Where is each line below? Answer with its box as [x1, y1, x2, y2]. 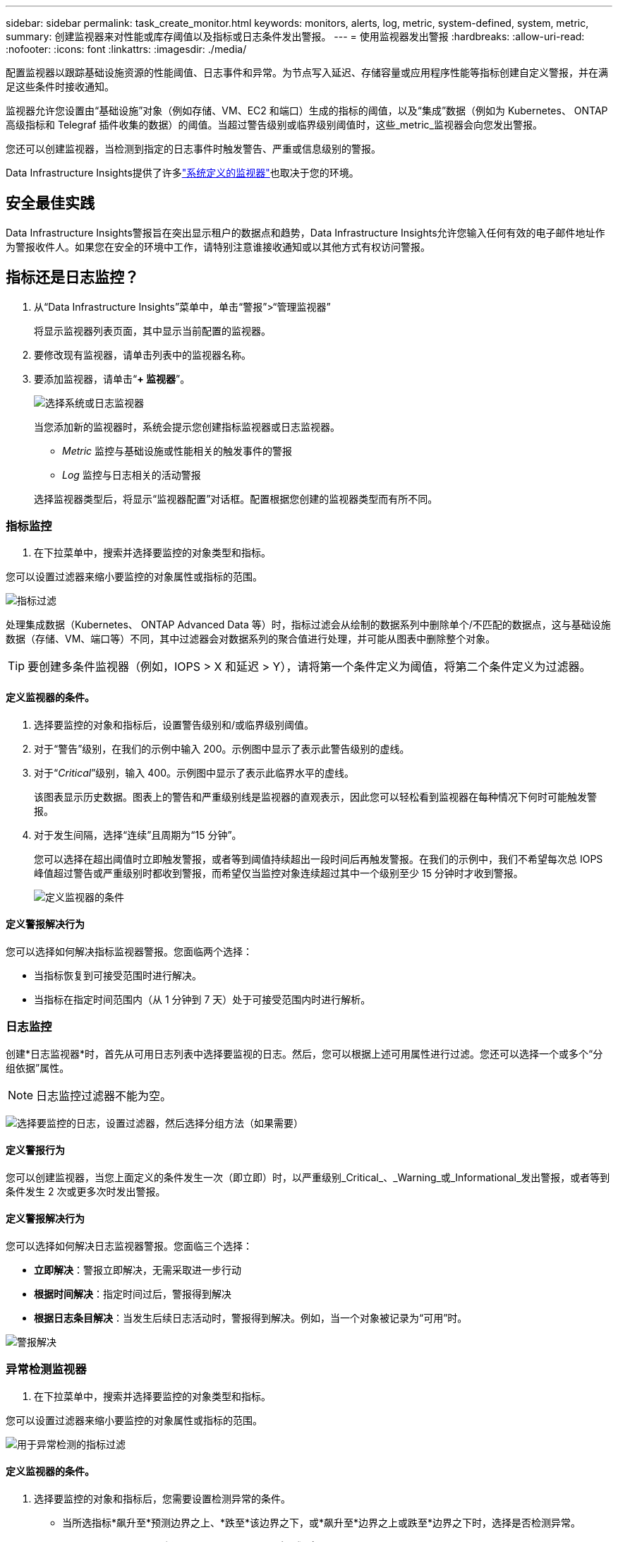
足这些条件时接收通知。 [6, 80, 114, 92]
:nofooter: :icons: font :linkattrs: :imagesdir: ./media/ [6, 43, 247, 55]
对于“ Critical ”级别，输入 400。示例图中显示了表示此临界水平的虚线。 [34, 766, 354, 779]
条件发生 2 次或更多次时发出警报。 [6, 1185, 166, 1197]
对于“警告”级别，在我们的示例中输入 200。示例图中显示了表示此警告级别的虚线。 [34, 742, 410, 755]
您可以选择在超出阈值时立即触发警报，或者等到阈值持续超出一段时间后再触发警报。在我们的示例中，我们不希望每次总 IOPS [34, 852, 603, 865]
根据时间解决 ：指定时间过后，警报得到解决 [34, 1288, 231, 1301]
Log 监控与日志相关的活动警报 [62, 468, 201, 481]
